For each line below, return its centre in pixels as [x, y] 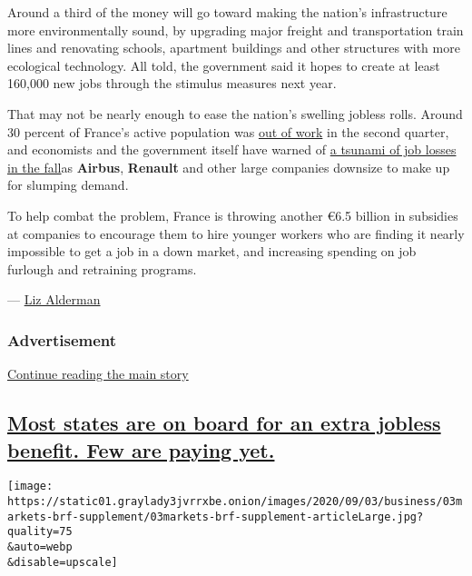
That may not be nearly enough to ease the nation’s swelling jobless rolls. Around [235, 113]
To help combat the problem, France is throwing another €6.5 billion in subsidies [233, 215]
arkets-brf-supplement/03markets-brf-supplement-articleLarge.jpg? [216, 516]
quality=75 [40, 532]
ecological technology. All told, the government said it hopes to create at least [224, 65]
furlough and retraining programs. [102, 268]
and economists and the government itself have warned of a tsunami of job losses [232, 149]
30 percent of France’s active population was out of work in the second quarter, [228, 131]
